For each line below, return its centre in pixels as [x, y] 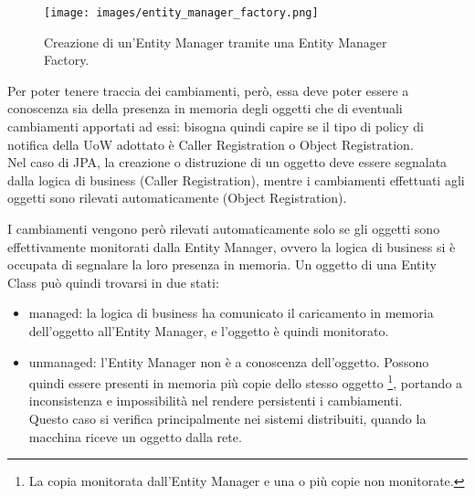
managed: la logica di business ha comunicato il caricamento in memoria [231, 313]
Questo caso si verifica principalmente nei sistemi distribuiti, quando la [227, 418]
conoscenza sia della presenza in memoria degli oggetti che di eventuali [205, 108]
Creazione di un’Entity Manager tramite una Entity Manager [216, 42]
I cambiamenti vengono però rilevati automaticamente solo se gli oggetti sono [224, 228]
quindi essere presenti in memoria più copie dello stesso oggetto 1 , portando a [246, 381]
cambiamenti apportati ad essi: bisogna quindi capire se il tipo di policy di [216, 127]
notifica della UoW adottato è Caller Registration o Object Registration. [211, 144]
